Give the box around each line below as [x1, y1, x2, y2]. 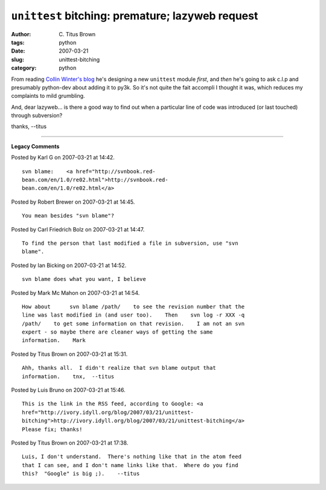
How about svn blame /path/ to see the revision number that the [22, 303, 245, 310]
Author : [11, 30, 31, 37]
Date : [11, 47, 25, 54]
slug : [11, 56, 24, 63]
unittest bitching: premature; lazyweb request [11, 9, 258, 22]
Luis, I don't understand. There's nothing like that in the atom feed [22, 453, 241, 460]
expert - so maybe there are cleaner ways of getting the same [22, 329, 213, 335]
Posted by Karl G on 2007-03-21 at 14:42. [11, 154, 115, 161]
